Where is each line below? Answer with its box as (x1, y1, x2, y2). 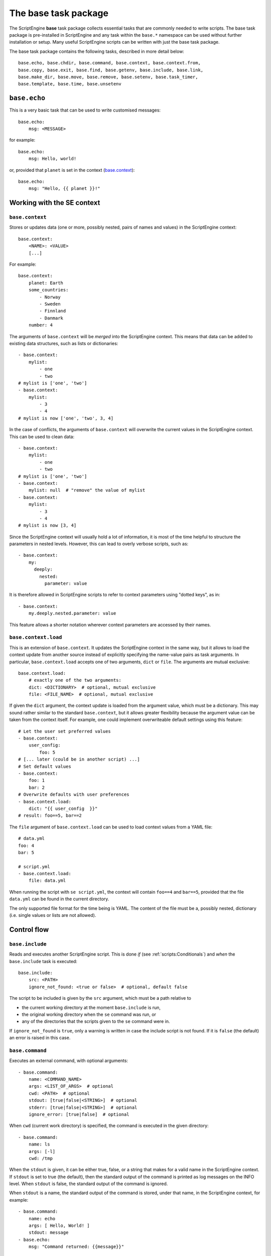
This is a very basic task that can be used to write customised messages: (9, 107, 161, 113)
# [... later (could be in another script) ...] (18, 757, 140, 762)
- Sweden (39, 301, 61, 306)
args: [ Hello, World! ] (28, 1223, 90, 1228)
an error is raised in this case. (9, 1035, 71, 1041)
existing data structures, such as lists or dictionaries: (9, 340, 118, 346)
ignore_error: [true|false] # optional (28, 1111, 130, 1117)
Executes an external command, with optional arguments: (9, 1058, 128, 1064)
